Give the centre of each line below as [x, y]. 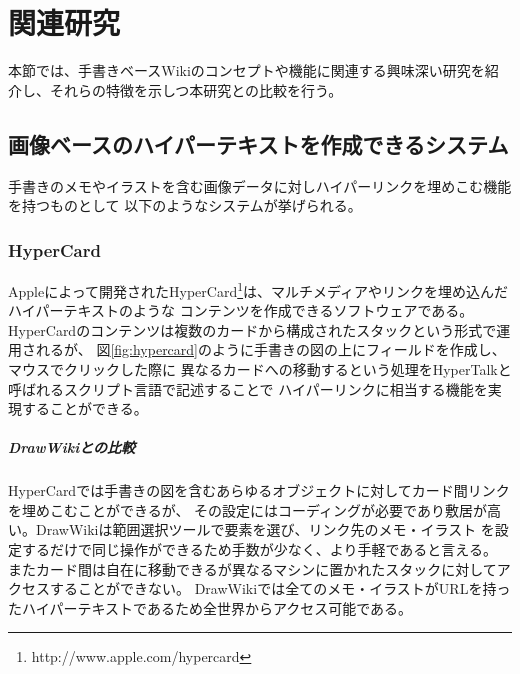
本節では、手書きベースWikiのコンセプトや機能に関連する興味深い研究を [246, 70]
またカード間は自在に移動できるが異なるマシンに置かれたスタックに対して [252, 568]
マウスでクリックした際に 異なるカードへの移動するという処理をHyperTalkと [260, 368]
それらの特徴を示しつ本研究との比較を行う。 [196, 89]
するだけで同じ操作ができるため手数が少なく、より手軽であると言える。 [259, 549]
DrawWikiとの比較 [72, 447]
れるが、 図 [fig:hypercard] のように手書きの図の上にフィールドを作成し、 [270, 349]
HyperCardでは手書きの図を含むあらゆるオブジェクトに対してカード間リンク [259, 490]
